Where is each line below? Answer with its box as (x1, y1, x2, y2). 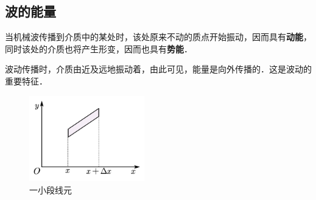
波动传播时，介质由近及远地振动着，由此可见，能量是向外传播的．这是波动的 (5, 63, 312, 75)
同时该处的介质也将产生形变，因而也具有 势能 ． (5, 42, 192, 55)
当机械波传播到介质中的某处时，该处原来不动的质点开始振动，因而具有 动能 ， (5, 30, 312, 43)
